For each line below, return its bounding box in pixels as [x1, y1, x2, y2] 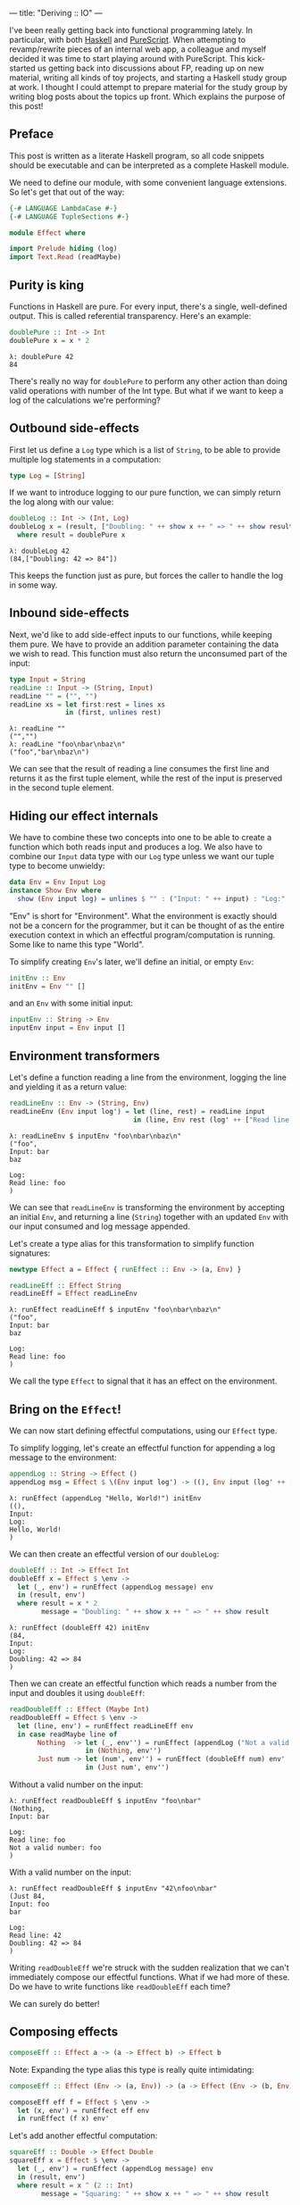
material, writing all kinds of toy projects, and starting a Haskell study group [9, 72, 287, 83]
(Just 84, [9, 1892, 46, 1901]
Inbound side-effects [9, 606, 129, 621]
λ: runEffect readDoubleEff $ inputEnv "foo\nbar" [9, 1797, 202, 1806]
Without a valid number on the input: [9, 1779, 144, 1790]
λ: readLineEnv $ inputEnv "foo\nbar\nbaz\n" [9, 1132, 181, 1140]
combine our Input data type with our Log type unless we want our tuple [9, 851, 275, 862]
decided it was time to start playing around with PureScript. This [9, 54, 246, 63]
